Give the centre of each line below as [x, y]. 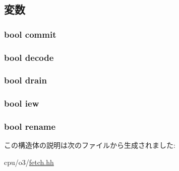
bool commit [30, 34]
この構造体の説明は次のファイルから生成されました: [90, 145]
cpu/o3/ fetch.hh [29, 162]
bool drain [25, 80]
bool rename [30, 126]
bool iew [22, 103]
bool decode [29, 57]
